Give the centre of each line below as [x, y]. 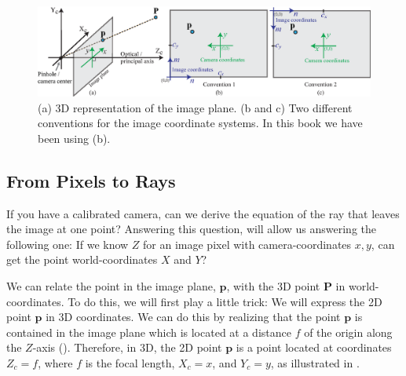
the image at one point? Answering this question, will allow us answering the [192, 229]
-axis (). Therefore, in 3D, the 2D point [127, 347]
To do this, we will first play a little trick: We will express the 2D [225, 301]
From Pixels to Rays [91, 180]
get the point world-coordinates [82, 259]
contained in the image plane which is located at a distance [149, 332]
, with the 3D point [273, 286]
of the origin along [348, 332]
